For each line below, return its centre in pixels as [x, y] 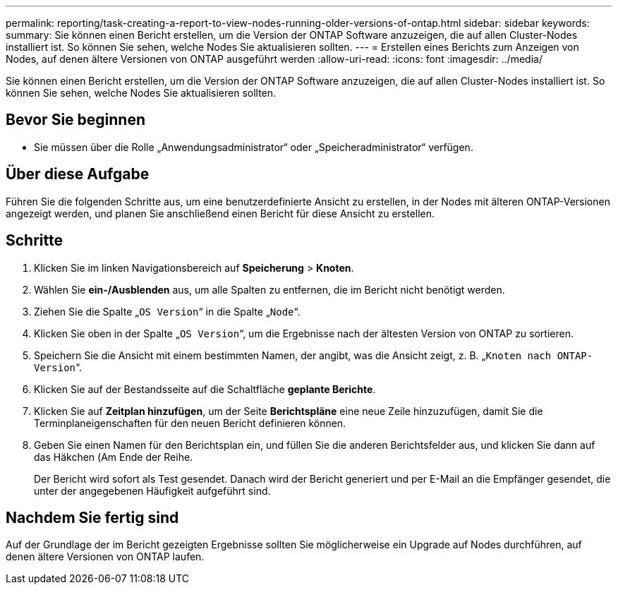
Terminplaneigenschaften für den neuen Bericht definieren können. [190, 423]
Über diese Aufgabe [78, 174]
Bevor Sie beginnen [76, 120]
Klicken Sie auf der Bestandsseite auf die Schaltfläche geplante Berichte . [205, 389]
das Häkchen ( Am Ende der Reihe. [114, 457]
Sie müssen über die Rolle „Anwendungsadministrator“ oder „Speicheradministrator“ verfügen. [254, 147]
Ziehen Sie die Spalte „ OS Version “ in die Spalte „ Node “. [167, 311]
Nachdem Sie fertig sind [92, 517]
